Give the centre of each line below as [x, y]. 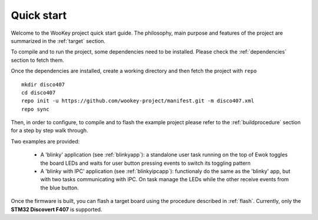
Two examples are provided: [45, 141]
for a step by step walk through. [49, 131]
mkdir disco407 [43, 84]
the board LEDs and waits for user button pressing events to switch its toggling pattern [145, 163]
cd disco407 [39, 92]
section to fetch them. [37, 60]
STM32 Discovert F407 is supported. [57, 209]
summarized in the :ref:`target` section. [58, 41]
